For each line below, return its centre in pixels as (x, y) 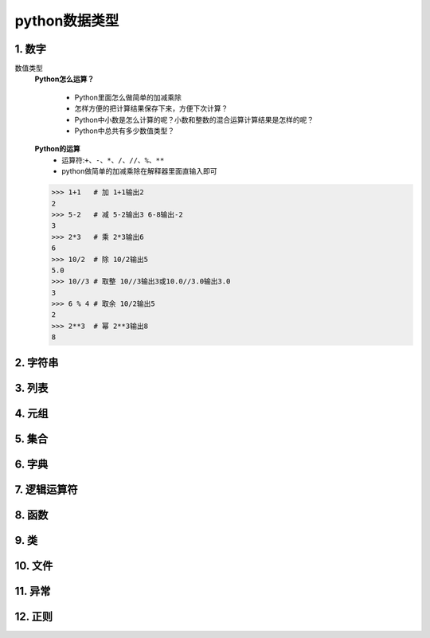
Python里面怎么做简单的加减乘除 (128, 97)
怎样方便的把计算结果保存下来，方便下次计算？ (151, 108)
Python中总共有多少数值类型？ (125, 131)
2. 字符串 (37, 362)
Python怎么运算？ (64, 79)
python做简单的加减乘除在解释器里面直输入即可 (139, 171)
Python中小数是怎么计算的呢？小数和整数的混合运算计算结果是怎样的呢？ (194, 119)
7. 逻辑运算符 (46, 489)
